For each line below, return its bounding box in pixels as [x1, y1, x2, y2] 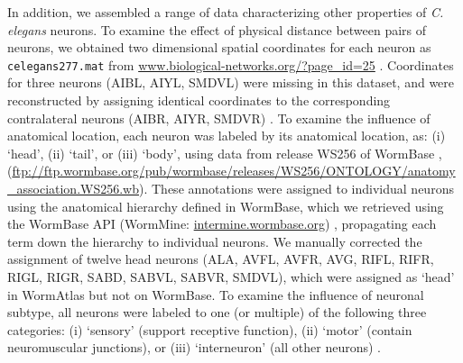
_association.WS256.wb [7, 179, 140, 197]
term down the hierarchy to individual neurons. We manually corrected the [7, 231, 422, 250]
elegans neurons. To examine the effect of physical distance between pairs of [7, 20, 427, 39]
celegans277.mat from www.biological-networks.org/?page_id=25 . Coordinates [7, 55, 454, 74]
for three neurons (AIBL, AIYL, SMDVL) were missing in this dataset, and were [7, 73, 455, 92]
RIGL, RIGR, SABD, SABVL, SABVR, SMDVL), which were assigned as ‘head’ [7, 267, 455, 286]
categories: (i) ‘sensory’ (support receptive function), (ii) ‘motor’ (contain [7, 320, 412, 339]
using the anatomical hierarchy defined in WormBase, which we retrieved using [7, 196, 444, 215]
